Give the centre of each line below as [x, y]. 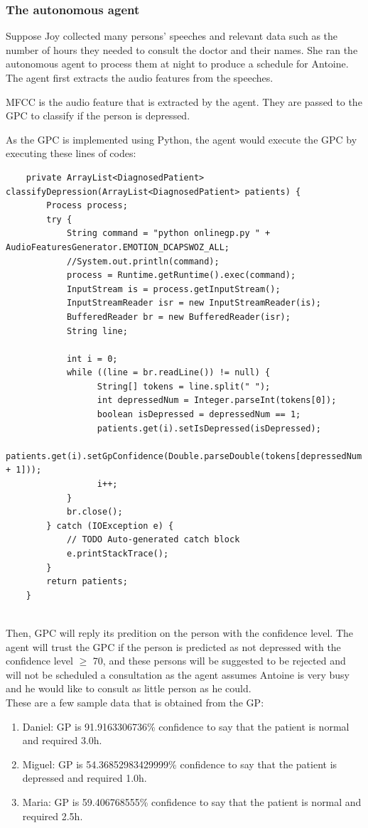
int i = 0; [92, 359]
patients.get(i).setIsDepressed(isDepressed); [209, 428]
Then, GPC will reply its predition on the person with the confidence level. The [180, 632]
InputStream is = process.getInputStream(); [173, 289]
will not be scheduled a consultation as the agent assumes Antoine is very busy [178, 674]
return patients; [87, 582]
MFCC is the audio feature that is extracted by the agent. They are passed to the [184, 101]
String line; [97, 331]
